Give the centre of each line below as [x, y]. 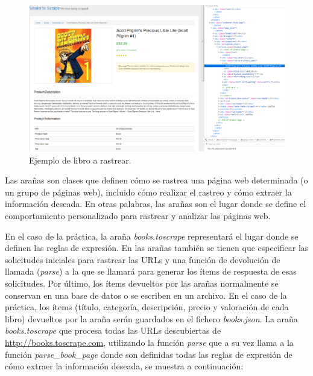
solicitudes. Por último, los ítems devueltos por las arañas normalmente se [142, 283]
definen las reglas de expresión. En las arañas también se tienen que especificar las [157, 248]
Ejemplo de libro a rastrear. [80, 160]
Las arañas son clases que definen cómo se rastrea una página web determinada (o [156, 180]
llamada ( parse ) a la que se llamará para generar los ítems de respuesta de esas [151, 271]
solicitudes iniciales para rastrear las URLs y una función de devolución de [143, 259]
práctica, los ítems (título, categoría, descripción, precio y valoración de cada [147, 307]
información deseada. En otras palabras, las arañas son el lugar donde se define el [156, 204]
